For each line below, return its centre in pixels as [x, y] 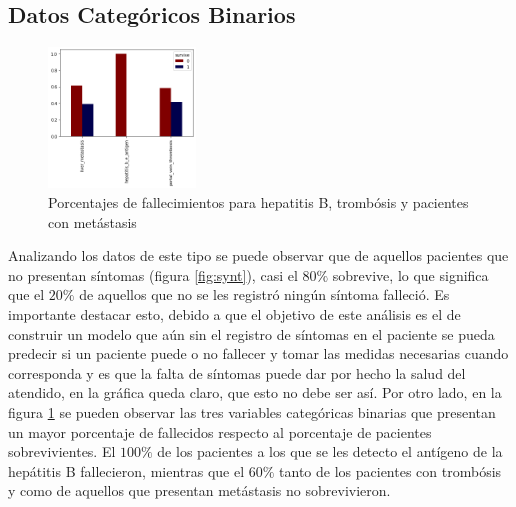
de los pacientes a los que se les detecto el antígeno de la [330, 451]
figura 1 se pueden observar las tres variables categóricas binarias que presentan [252, 411]
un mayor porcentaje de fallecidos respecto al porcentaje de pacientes [220, 431]
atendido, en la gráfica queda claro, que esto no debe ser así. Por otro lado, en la [255, 392]
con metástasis [92, 221]
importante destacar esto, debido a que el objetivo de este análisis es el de [234, 313]
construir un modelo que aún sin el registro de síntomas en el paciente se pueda [251, 333]
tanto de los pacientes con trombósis [390, 470]
